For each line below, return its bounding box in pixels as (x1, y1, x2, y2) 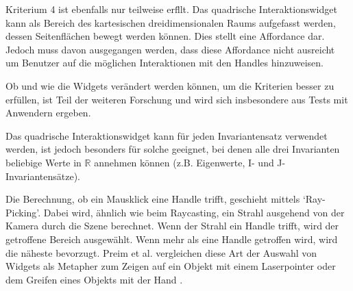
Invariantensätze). (5, 168, 81, 183)
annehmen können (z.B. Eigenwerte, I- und (94, 155, 274, 169)
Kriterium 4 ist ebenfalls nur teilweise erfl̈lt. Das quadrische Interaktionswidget (5, 2, 337, 16)
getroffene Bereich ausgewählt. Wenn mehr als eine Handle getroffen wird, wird (5, 231, 338, 246)
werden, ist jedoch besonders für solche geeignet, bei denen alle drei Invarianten (5, 142, 340, 156)
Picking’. (5, 205, 41, 219)
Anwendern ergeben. (5, 105, 91, 120)
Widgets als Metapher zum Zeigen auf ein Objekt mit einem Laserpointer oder (5, 259, 336, 273)
